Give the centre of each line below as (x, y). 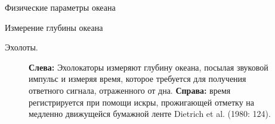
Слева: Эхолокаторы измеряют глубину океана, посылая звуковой (149, 67)
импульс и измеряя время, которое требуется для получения (137, 79)
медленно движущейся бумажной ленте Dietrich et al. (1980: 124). (150, 114)
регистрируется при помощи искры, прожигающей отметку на (141, 102)
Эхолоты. (21, 47)
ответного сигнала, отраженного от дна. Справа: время (130, 90)
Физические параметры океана (60, 7)
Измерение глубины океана (54, 27)
